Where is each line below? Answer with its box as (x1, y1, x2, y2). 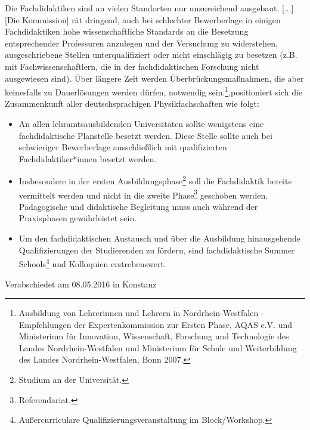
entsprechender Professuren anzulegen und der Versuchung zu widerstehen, (5, 36, 278, 49)
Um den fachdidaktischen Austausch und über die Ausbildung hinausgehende (18, 232, 301, 245)
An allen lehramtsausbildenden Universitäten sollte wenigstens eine (18, 117, 264, 129)
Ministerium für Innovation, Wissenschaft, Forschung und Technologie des (18, 330, 289, 342)
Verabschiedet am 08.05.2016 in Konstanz (5, 277, 157, 290)
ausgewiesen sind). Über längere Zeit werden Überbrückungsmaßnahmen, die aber (5, 72, 304, 84)
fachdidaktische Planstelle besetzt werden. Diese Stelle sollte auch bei (18, 129, 272, 141)
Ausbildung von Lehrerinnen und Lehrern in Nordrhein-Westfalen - (18, 307, 264, 319)
